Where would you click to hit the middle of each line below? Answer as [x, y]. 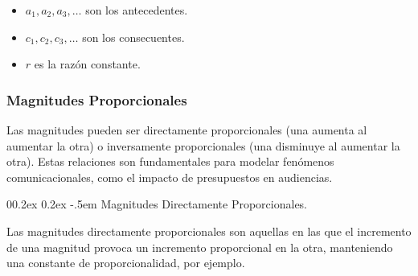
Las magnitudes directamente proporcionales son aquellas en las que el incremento [209, 231]
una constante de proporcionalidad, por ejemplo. [126, 263]
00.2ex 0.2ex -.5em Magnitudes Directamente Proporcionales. [157, 204]
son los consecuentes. [133, 37]
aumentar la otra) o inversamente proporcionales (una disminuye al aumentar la [203, 145]
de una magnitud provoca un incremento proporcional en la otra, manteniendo [200, 247]
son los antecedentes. [137, 10]
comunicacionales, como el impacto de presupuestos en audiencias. [170, 177]
